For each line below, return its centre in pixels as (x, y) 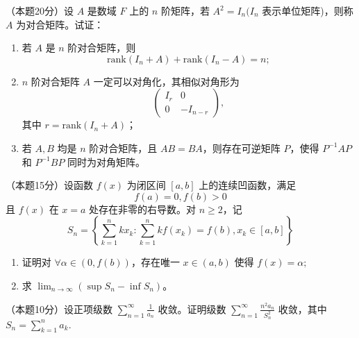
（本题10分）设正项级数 (59, 309)
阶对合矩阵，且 (123, 147)
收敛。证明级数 (192, 309)
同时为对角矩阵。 (107, 161)
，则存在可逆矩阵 (241, 147)
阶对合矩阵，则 (102, 48)
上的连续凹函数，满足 (248, 185)
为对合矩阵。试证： (60, 24)
